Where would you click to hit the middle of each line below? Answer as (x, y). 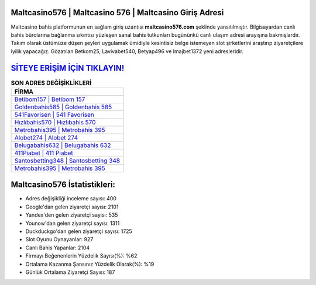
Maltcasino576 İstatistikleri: (63, 185)
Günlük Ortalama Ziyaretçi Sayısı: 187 (70, 272)
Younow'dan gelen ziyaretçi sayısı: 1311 (73, 223)
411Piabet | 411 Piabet (44, 153)
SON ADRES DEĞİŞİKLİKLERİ (51, 83)
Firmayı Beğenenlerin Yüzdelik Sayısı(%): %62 (81, 256)
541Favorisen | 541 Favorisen (54, 114)
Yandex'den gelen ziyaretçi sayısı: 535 (72, 215)
